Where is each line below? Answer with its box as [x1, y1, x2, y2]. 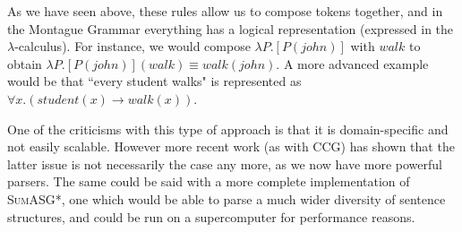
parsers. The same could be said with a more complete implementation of [7, 172, 410, 191]
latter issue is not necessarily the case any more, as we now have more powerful [7, 154, 442, 173]
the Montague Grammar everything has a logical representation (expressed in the [7, 19, 454, 38]
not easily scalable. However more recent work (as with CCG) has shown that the [7, 137, 455, 156]
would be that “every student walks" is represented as [7, 72, 302, 90]
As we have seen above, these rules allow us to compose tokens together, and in [7, 2, 443, 20]
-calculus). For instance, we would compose [14, 37, 251, 56]
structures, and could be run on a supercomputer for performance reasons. [7, 207, 415, 226]
